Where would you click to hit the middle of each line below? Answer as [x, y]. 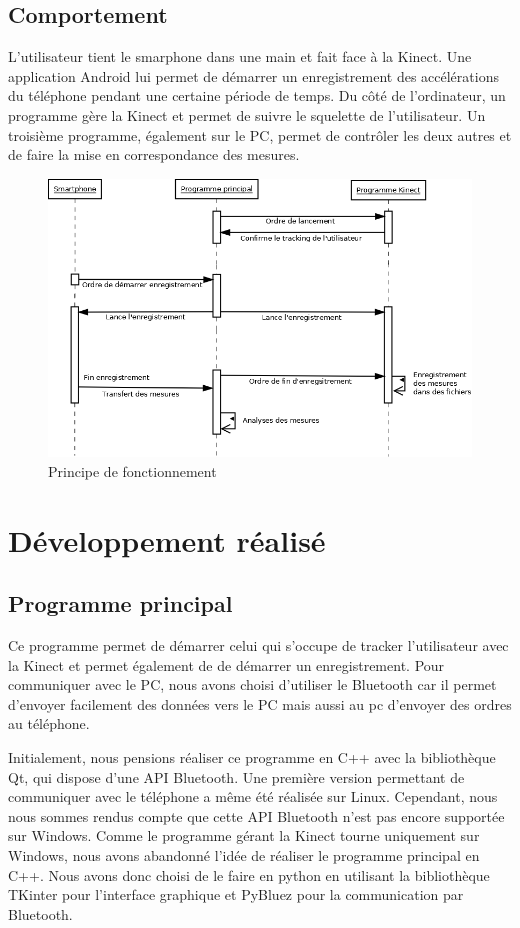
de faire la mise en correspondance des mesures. [154, 154]
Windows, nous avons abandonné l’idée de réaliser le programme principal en [244, 855]
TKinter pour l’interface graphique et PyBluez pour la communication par [236, 894]
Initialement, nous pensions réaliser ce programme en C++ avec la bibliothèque [252, 757]
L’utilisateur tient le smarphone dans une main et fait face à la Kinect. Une [240, 56]
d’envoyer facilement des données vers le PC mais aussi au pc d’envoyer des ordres [260, 703]
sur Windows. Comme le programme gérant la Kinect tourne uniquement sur [244, 835]
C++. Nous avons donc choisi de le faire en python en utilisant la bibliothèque [249, 874]
